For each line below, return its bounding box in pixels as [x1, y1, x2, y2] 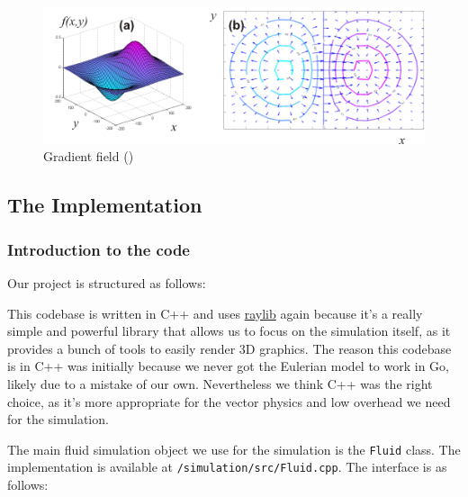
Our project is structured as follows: [7, 273, 206, 292]
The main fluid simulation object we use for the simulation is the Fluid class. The [7, 439, 461, 458]
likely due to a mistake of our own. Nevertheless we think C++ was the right [7, 374, 433, 393]
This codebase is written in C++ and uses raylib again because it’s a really [7, 303, 423, 322]
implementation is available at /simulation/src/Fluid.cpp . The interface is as [7, 457, 447, 476]
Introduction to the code [7, 238, 190, 260]
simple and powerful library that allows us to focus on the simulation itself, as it [7, 321, 451, 340]
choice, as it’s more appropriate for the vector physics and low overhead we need [7, 392, 451, 411]
